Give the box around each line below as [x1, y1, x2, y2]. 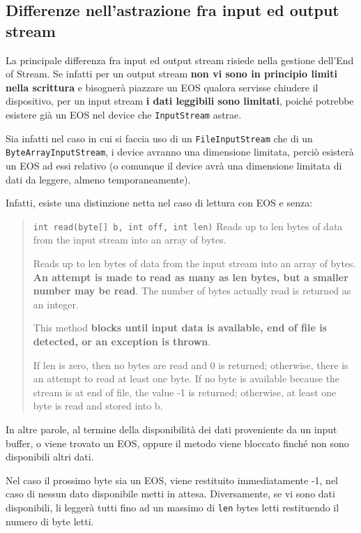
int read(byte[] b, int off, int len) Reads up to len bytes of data [33, 218, 343, 233]
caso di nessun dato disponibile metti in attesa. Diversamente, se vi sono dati [6, 486, 335, 501]
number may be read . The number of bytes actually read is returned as [33, 283, 351, 298]
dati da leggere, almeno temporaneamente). [6, 172, 191, 186]
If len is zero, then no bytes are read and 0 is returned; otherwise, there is [33, 357, 348, 372]
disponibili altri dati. [6, 449, 94, 464]
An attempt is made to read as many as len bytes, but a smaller [33, 269, 348, 284]
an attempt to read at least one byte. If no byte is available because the [33, 371, 340, 386]
